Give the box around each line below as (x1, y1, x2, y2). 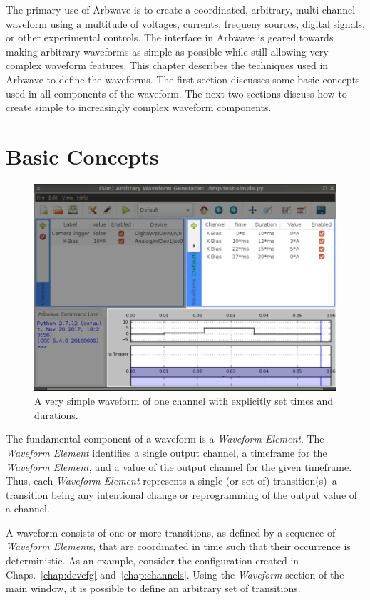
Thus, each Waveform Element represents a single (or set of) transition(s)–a (6, 473, 337, 488)
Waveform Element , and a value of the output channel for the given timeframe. (6, 459, 352, 474)
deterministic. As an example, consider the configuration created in (6, 553, 299, 568)
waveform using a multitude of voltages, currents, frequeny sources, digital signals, (6, 16, 365, 31)
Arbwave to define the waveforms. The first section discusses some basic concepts (6, 71, 360, 86)
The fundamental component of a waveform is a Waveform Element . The (6, 431, 324, 446)
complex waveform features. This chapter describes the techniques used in (6, 58, 329, 73)
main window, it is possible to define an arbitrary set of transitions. (6, 581, 301, 596)
